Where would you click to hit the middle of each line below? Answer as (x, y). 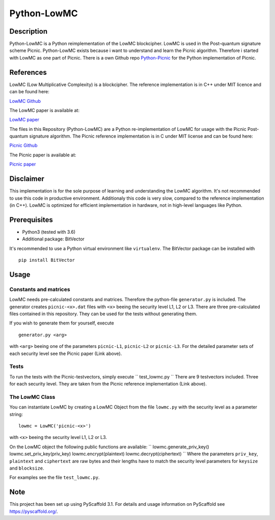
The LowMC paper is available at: (45, 110)
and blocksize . (27, 468)
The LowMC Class (32, 397)
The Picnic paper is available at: (43, 155)
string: (16, 414)
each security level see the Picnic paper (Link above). (66, 353)
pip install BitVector (47, 260)
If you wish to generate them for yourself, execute (62, 323)
